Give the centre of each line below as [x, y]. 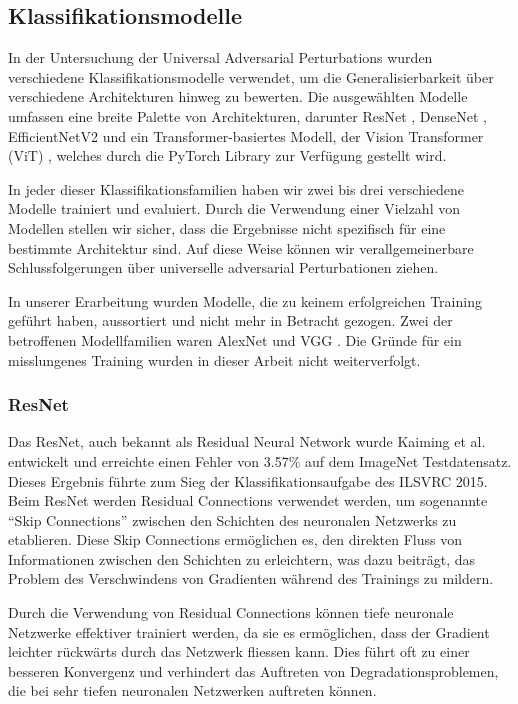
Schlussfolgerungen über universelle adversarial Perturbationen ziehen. [223, 267]
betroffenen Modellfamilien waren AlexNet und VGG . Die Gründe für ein [235, 339]
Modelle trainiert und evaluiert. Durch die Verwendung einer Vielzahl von [234, 208]
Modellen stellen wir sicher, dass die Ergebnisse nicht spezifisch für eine [227, 227]
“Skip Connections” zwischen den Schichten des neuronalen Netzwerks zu [232, 519]
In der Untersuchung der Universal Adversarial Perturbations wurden [220, 57]
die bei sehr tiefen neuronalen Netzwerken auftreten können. [192, 690]
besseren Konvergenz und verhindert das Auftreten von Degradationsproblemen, [253, 670]
